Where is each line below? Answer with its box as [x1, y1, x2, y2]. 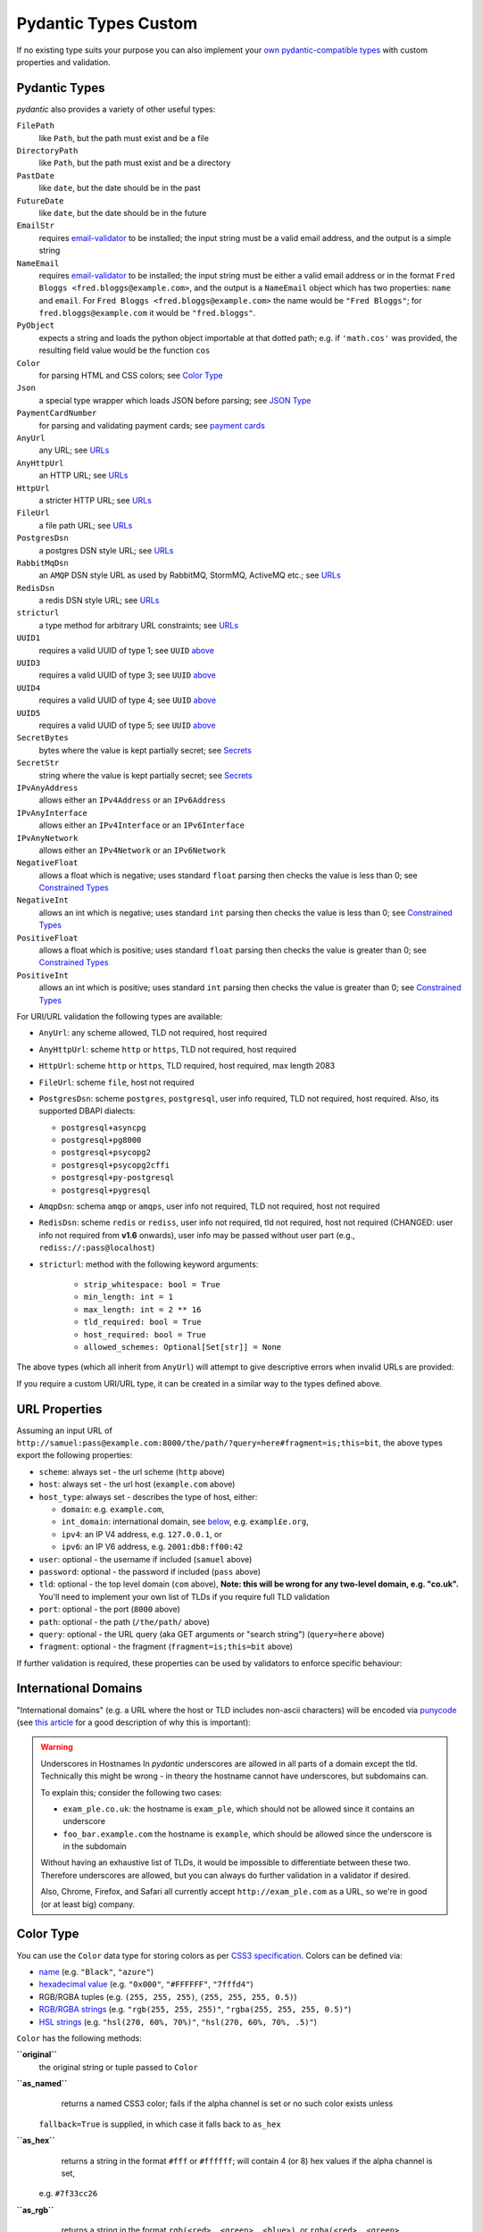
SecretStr [16, 758, 60, 768]
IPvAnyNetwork [16, 833, 79, 843]
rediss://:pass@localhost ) [38, 1242, 155, 1253]
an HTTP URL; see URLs [38, 470, 129, 481]
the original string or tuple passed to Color [38, 2061, 198, 2072]
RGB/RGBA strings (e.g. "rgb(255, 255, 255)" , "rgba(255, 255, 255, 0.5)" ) [38, 2004, 352, 2015]
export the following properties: [16, 1450, 133, 1461]
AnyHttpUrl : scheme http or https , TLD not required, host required [38, 1044, 297, 1054]
